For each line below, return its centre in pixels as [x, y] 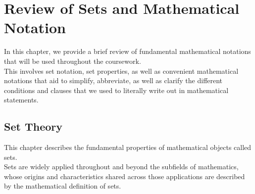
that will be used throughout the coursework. [73, 61]
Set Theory [33, 126]
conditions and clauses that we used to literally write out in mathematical [116, 90]
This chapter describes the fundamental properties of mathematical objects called [128, 147]
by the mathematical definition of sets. [63, 186]
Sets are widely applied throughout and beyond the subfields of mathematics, [121, 167]
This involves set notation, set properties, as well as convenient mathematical [121, 71]
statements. [21, 100]
